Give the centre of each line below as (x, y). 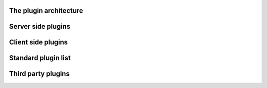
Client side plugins (39, 42)
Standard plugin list (40, 58)
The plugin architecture (46, 11)
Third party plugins (40, 74)
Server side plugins (40, 26)
